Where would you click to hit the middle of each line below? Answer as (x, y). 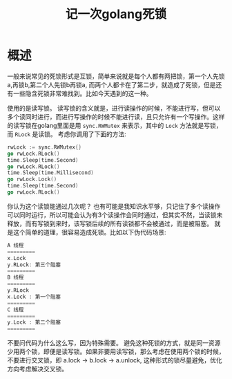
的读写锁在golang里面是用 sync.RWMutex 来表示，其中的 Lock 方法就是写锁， (115, 125)
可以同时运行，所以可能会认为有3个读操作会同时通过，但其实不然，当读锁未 (115, 214)
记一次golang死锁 (116, 14)
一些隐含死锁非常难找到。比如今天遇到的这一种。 (83, 93)
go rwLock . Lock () (32, 179)
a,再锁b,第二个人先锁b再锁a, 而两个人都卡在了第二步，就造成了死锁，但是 (112, 84)
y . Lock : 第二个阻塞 (34, 322)
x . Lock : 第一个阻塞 (34, 297)
